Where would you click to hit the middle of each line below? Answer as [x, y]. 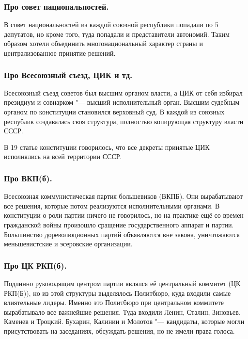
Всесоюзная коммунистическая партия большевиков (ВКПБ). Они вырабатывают [124, 196]
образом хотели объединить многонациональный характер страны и [103, 43]
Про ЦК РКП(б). [35, 265]
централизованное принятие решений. [60, 53]
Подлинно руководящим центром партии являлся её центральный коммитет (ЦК [122, 283]
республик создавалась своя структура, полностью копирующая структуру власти [124, 121]
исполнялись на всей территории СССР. [63, 156]
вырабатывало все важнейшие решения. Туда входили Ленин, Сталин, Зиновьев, [122, 312]
